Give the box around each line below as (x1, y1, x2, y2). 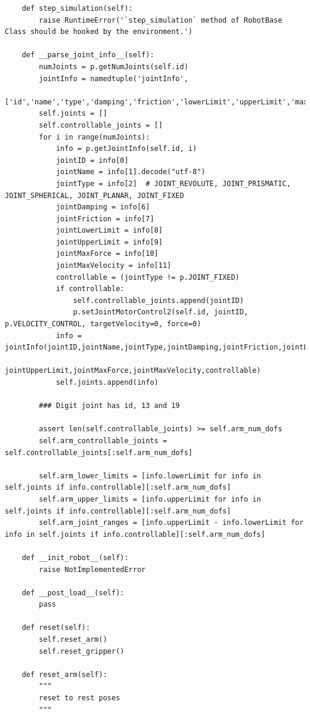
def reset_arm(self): (21, 670, 107, 679)
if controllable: (55, 285, 125, 293)
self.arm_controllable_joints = (39, 436, 168, 445)
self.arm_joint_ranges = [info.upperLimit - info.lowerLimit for (39, 518, 304, 527)
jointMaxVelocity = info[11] (55, 261, 172, 270)
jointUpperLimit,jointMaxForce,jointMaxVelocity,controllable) (5, 366, 261, 375)
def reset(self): (21, 623, 91, 632)
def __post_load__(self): (21, 588, 125, 597)
